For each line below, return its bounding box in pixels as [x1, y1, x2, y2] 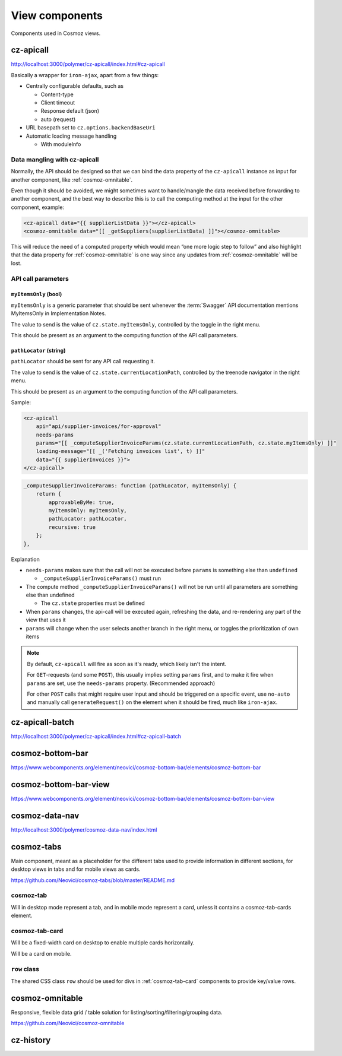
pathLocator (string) [11, 347, 66, 354]
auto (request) [40, 116, 76, 123]
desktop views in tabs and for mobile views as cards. [11, 865, 141, 873]
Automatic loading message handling [26, 132, 117, 139]
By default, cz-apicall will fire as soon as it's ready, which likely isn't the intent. [27, 660, 227, 667]
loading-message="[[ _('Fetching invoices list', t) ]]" [36, 448, 205, 455]
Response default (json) [40, 107, 100, 115]
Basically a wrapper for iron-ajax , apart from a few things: [11, 71, 159, 78]
